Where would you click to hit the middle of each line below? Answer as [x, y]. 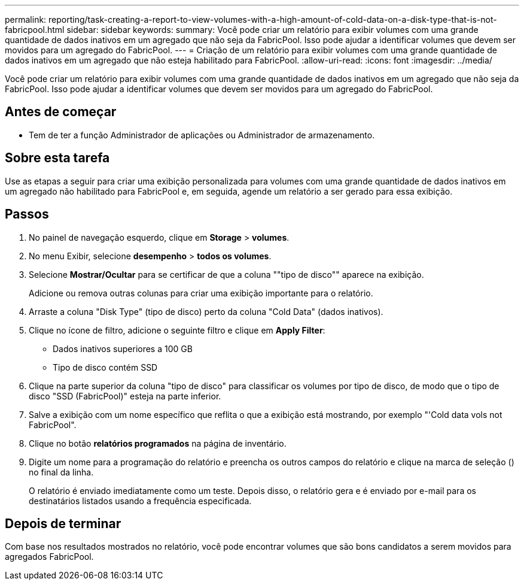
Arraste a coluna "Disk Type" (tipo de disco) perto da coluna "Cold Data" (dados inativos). [206, 311]
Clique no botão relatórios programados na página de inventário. [158, 443]
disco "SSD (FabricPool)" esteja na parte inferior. [125, 396]
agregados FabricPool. [49, 557]
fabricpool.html [35, 30]
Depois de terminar [63, 523]
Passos [27, 214]
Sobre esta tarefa [57, 158]
